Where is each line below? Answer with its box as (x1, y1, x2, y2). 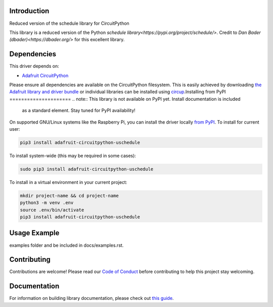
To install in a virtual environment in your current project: (9, 179, 127, 185)
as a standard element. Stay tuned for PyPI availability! (22, 107, 136, 113)
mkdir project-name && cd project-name (20, 193, 119, 199)
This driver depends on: (9, 63, 59, 69)
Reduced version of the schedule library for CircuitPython (9, 20, 130, 26)
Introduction (9, 7, 50, 15)
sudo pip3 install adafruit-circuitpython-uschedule (20, 166, 154, 172)
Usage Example (9, 228, 60, 238)
